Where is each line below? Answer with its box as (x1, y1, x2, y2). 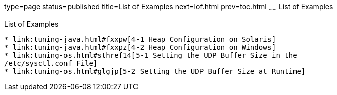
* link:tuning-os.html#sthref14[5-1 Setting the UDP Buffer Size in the (4, 51, 297, 59)
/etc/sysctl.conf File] (4, 59, 98, 67)
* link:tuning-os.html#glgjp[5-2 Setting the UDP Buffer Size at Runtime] (4, 67, 306, 75)
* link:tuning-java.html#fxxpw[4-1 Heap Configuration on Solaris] (4, 35, 276, 43)
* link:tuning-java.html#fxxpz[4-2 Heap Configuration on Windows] (4, 43, 276, 51)
